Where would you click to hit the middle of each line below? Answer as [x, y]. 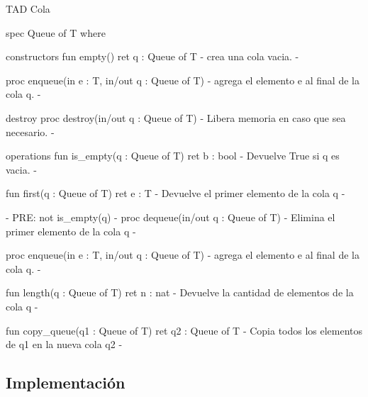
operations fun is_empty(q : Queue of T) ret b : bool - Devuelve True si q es [173, 156]
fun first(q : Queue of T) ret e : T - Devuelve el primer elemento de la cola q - [175, 193]
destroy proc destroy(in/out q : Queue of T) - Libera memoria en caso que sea [176, 117]
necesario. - [30, 132]
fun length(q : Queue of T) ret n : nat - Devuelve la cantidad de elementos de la [180, 292]
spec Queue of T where [56, 32]
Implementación [66, 382]
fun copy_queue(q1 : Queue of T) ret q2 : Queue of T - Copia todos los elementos [184, 330]
